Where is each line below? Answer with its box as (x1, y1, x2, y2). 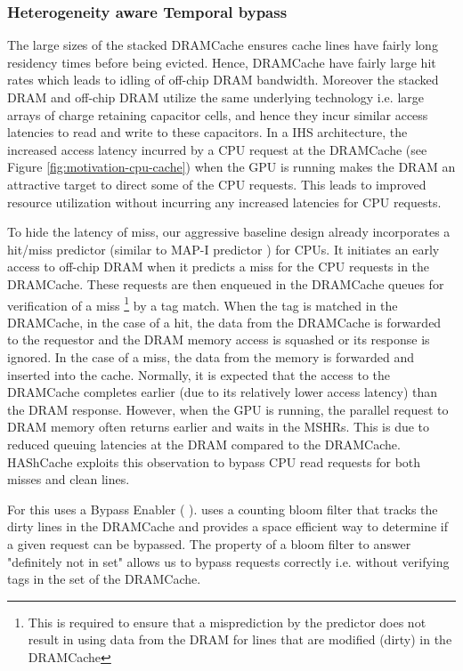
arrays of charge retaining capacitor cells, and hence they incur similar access (7, 105, 428, 124)
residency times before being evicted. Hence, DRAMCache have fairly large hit (7, 53, 436, 71)
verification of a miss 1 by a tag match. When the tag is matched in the (7, 293, 398, 314)
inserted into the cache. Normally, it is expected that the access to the (7, 365, 391, 384)
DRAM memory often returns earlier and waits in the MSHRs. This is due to (7, 417, 430, 436)
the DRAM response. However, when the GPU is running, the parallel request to (7, 400, 449, 418)
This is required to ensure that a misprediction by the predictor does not (28, 612, 426, 631)
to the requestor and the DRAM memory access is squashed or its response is (7, 330, 430, 349)
